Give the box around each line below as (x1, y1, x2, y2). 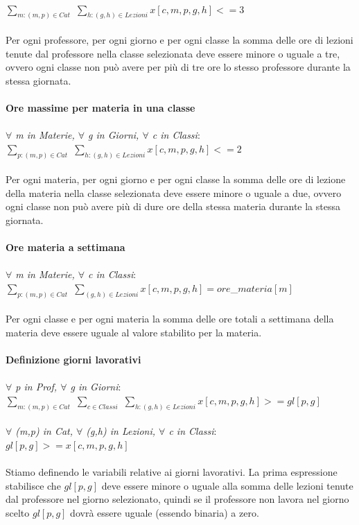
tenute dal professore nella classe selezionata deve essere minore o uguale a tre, (6, 46, 340, 60)
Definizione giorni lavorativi (6, 352, 141, 367)
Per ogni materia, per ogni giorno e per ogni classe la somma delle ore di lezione (6, 172, 346, 187)
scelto (6, 506, 30, 520)
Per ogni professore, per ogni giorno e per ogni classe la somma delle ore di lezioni (6, 33, 353, 47)
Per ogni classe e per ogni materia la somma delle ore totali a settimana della (6, 311, 334, 326)
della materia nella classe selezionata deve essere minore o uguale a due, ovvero (6, 185, 342, 200)
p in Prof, (15, 379, 58, 394)
